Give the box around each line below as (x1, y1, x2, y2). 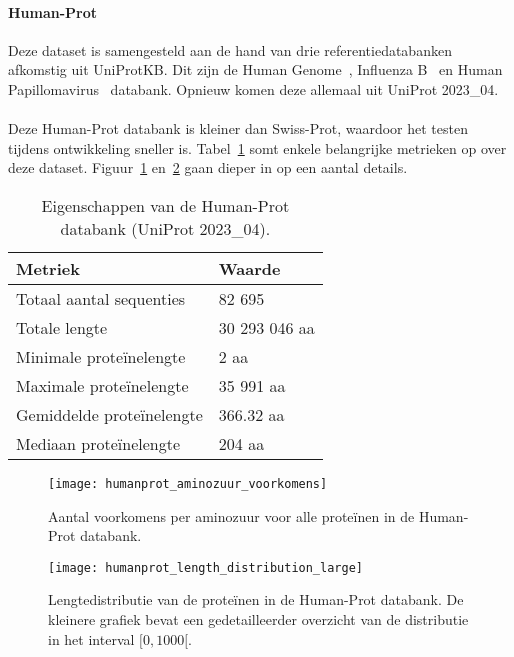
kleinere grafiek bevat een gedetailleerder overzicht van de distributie (48, 609, 469, 630)
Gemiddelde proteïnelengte (16, 402, 203, 426)
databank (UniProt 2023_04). (60, 216, 271, 240)
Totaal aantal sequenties (16, 286, 186, 310)
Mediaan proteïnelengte (16, 431, 181, 455)
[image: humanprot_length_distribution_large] (48, 560, 363, 575)
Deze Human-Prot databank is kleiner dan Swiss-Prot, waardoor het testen (8, 118, 468, 139)
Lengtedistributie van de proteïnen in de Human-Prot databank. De (48, 589, 464, 610)
